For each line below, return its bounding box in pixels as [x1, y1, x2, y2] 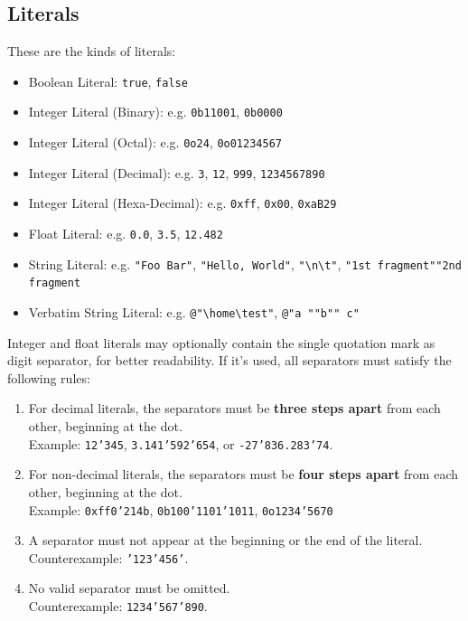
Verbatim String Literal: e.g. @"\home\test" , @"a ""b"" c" [28, 303, 360, 322]
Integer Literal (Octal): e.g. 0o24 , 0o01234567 [28, 133, 282, 152]
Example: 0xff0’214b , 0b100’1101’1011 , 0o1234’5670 [28, 500, 333, 519]
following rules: [7, 368, 90, 387]
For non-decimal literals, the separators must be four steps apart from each [28, 465, 458, 484]
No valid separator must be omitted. [28, 579, 230, 597]
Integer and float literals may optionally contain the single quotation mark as [7, 333, 435, 352]
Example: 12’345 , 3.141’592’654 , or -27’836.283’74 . [28, 434, 333, 453]
